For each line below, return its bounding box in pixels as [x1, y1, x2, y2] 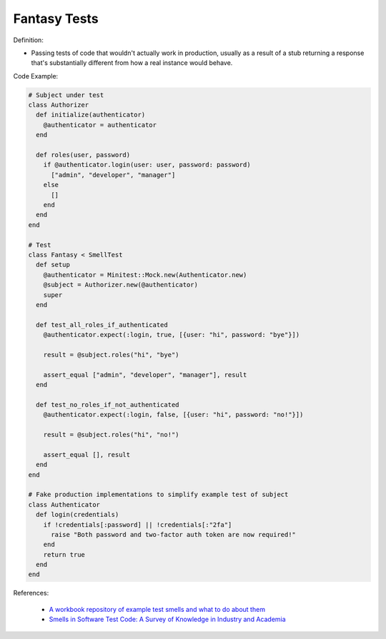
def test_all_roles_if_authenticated [36, 321, 168, 328]
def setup [36, 261, 71, 269]
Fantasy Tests [13, 11, 99, 26]
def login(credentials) [36, 510, 119, 519]
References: [13, 589, 49, 598]
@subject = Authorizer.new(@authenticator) [43, 281, 198, 289]
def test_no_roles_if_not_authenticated [36, 401, 179, 408]
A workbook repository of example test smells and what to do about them [49, 605, 266, 613]
